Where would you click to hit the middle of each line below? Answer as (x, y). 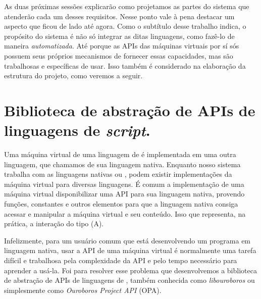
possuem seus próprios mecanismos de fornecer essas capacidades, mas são (119, 55)
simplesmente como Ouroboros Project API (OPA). (83, 290)
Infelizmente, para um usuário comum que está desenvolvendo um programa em (127, 240)
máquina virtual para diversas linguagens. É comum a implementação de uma (124, 184)
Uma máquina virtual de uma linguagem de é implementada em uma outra (120, 154)
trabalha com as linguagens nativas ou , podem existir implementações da (118, 174)
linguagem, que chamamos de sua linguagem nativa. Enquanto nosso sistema (122, 164)
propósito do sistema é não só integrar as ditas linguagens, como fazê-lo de (119, 36)
